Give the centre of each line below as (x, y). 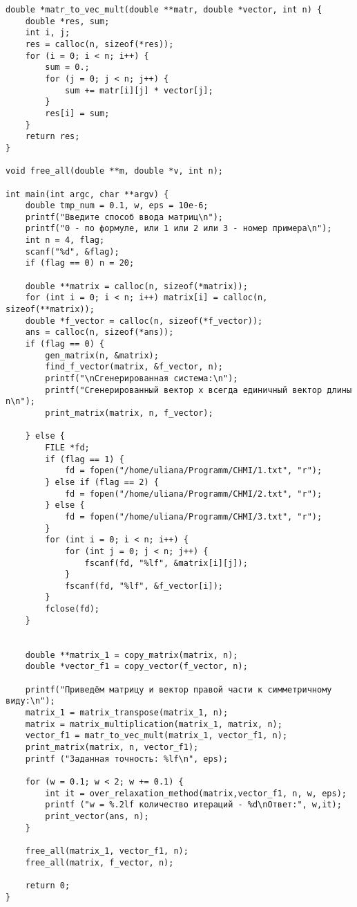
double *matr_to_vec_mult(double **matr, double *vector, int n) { (164, 10)
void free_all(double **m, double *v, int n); (114, 171)
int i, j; (48, 33)
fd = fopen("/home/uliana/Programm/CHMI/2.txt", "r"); (193, 494)
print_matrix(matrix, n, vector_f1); (112, 747)
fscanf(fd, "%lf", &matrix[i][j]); (166, 563)
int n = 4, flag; (65, 240)
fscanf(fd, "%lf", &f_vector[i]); (144, 586)
